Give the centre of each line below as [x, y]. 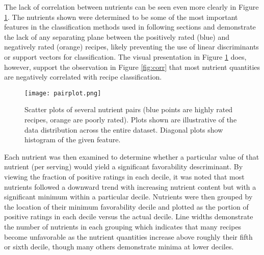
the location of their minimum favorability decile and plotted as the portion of [126, 206]
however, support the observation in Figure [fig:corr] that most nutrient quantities [132, 67]
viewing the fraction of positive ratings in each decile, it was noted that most [124, 176]
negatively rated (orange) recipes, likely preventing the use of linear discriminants [131, 47]
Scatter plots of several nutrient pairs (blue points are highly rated [129, 109]
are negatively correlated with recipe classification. [83, 77]
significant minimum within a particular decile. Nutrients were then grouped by [128, 197]
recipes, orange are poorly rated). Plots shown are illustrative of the [131, 119]
